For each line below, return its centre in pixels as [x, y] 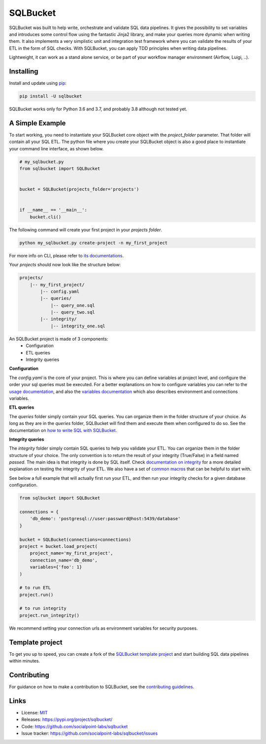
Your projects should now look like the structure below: [65, 265]
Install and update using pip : [38, 83]
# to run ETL [35, 588]
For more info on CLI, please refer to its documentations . [66, 255]
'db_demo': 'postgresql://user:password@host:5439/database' [105, 519]
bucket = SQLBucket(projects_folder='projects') [79, 189]
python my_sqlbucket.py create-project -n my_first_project [94, 243]
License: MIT [34, 712]
